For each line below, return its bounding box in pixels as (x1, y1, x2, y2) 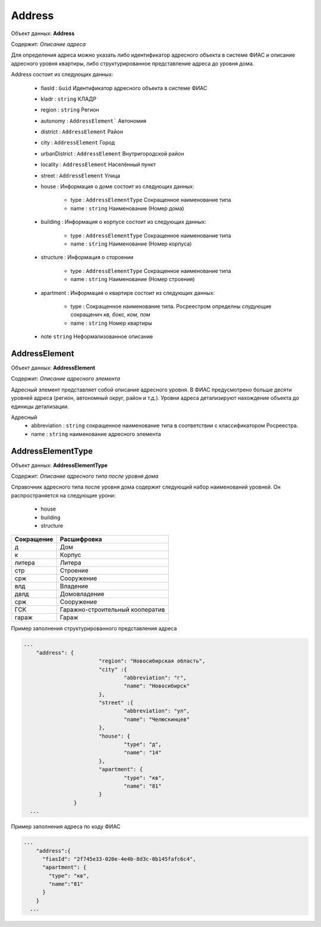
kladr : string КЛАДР (40, 95, 97, 102)
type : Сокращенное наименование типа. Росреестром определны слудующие (70, 303, 272, 310)
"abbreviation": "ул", (124, 708, 190, 714)
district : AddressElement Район (40, 128, 123, 135)
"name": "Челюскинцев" (124, 716, 190, 723)
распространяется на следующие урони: (11, 492, 116, 499)
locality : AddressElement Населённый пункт (40, 161, 156, 168)
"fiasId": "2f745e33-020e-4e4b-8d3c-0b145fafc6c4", (42, 856, 196, 862)
